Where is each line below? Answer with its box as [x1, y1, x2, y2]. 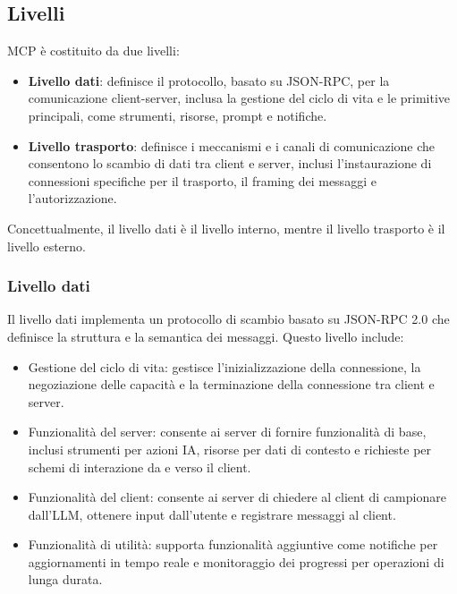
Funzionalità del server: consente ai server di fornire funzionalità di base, [28, 422, 427, 441]
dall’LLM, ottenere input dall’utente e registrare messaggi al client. [28, 505, 396, 523]
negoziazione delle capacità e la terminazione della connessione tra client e [28, 375, 435, 394]
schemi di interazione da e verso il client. [28, 457, 251, 476]
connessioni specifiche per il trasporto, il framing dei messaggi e [28, 171, 377, 190]
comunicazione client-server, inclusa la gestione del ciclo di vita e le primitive [28, 89, 451, 107]
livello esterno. [7, 236, 87, 255]
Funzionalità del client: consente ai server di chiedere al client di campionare [28, 488, 446, 506]
